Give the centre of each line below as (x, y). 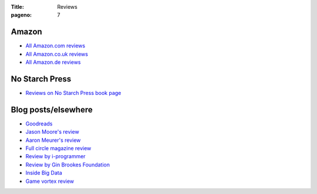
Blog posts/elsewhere (52, 109)
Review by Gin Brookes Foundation (68, 165)
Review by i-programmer (55, 156)
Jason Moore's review (52, 132)
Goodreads (39, 124)
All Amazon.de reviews (53, 62)
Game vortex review (50, 181)
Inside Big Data (44, 173)
